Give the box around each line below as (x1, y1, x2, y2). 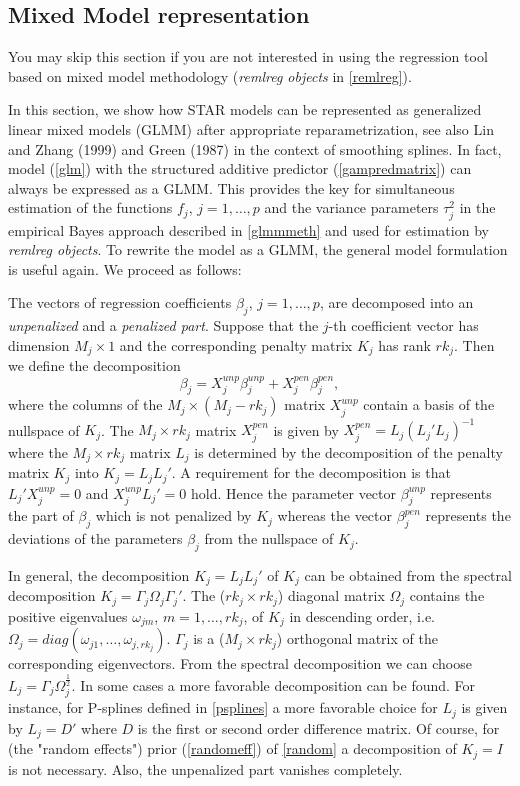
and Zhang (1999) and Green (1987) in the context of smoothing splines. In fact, (8, 138, 502, 159)
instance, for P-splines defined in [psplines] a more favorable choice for (8, 697, 438, 718)
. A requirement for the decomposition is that (171, 462, 451, 483)
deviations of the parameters (8, 528, 183, 549)
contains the (409, 585, 485, 606)
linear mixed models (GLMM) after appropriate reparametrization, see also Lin (8, 118, 494, 139)
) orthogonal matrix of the (276, 628, 438, 649)
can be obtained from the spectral (304, 564, 512, 585)
